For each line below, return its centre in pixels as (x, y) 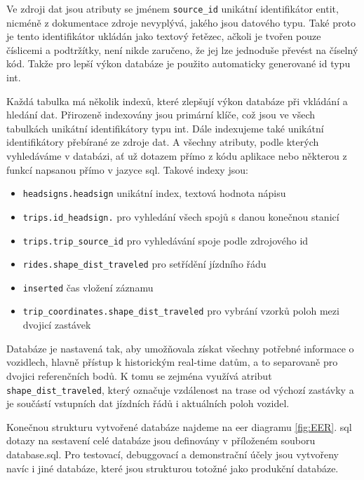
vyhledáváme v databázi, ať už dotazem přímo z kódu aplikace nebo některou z (177, 156)
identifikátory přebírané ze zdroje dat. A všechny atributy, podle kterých (163, 142)
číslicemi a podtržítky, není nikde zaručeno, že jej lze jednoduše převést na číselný (182, 49)
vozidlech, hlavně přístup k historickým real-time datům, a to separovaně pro (172, 362)
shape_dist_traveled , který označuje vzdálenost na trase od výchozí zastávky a (180, 389)
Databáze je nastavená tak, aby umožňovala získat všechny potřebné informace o (180, 348)
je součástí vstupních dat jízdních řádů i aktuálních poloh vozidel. (148, 403)
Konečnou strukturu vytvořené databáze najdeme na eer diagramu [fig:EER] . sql (179, 426)
